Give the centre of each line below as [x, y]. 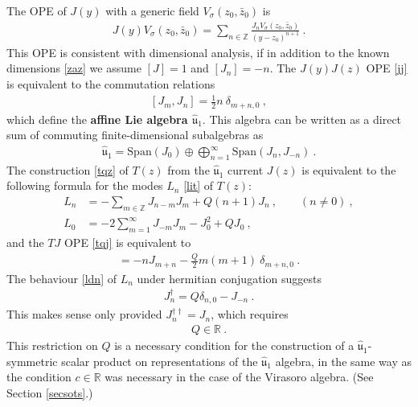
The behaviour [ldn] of [61, 278]
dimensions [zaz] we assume [74, 68]
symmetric [32, 361]
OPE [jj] [387, 68]
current [246, 169]
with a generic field [152, 10]
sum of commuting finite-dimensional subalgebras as [135, 135]
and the [25, 243]
